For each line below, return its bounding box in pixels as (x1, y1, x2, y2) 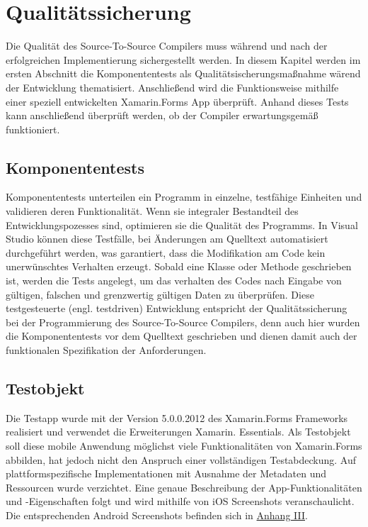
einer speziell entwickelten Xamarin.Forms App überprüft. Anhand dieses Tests (6, 94, 349, 109)
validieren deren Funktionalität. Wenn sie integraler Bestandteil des (6, 204, 299, 218)
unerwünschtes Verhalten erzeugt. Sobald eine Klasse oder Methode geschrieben (6, 259, 352, 274)
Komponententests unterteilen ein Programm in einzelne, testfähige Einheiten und (6, 189, 362, 204)
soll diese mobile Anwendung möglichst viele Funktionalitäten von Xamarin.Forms (6, 438, 362, 453)
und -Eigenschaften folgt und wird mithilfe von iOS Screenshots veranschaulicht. (6, 494, 355, 509)
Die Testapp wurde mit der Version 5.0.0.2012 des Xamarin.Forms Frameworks (6, 410, 348, 425)
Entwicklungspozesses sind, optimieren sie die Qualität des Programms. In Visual (6, 217, 358, 232)
